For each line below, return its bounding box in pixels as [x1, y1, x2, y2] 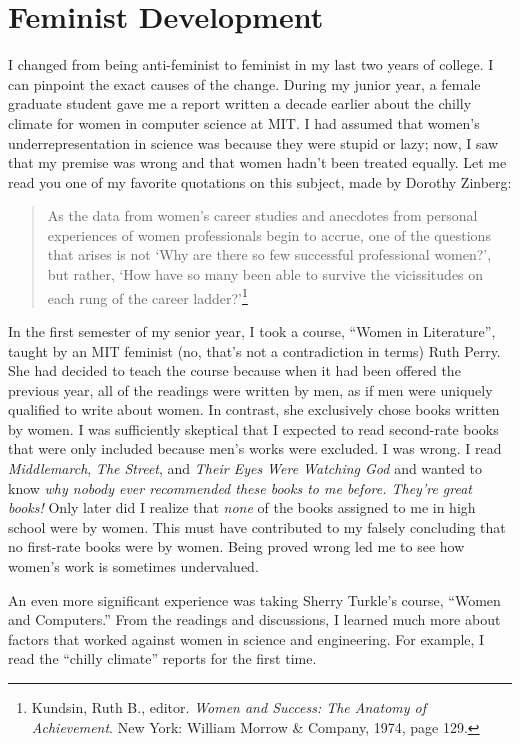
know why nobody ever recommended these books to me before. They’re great [8, 477, 473, 498]
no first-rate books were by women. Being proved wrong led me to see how [8, 536, 465, 557]
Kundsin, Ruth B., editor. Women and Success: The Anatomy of [31, 697, 427, 717]
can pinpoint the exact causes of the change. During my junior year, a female [8, 73, 481, 94]
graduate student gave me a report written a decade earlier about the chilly [8, 93, 472, 114]
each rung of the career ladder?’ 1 [47, 284, 248, 308]
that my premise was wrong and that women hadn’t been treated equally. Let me [8, 152, 507, 173]
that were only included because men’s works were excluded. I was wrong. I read [8, 438, 502, 459]
